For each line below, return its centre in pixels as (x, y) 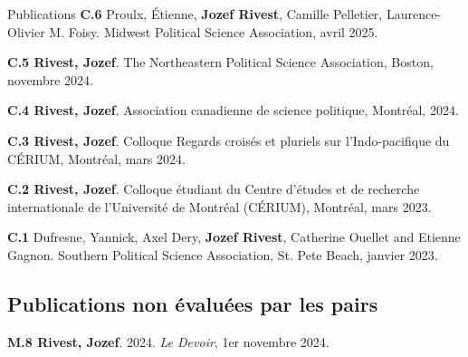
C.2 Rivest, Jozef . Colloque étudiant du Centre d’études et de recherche (214, 189)
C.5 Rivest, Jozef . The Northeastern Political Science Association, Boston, (220, 62)
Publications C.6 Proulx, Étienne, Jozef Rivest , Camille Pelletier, (195, 14)
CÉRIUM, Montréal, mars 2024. (96, 158)
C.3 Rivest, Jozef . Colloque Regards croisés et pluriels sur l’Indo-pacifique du (229, 140)
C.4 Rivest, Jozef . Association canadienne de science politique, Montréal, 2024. (233, 110)
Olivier (26, 31)
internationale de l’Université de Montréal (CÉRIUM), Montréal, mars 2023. (220, 206)
